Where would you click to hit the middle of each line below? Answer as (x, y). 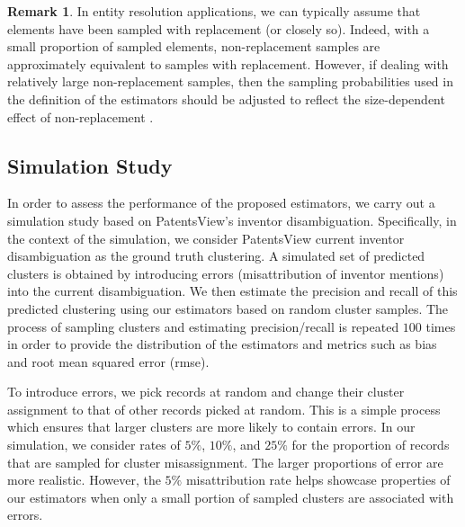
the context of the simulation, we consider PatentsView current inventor (206, 238)
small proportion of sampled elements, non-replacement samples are (194, 46)
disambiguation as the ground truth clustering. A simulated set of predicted (216, 256)
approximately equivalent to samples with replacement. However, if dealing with (228, 63)
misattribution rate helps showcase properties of (318, 480)
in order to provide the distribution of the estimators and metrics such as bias (222, 344)
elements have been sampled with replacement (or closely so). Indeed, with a (219, 28)
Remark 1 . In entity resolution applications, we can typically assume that (214, 11)
